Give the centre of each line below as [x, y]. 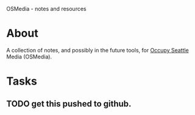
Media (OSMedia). [29, 57]
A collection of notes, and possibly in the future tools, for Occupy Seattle [97, 50]
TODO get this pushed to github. [69, 104]
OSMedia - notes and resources [46, 9]
